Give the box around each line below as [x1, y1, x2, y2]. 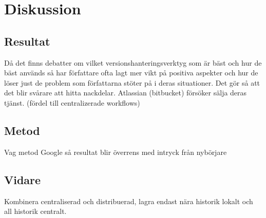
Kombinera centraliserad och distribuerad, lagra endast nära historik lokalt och [4, 195, 253, 206]
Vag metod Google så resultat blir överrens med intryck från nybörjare [4, 146, 227, 157]
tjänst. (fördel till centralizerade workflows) [4, 97, 140, 108]
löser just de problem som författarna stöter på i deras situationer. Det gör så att [4, 77, 260, 88]
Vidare [4, 171, 41, 187]
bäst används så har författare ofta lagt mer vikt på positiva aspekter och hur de [4, 67, 258, 78]
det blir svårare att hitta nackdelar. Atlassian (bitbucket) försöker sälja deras [4, 87, 247, 98]
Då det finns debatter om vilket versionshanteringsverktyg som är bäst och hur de [4, 57, 262, 68]
